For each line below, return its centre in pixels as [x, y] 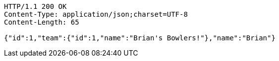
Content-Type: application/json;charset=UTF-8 [96, 14]
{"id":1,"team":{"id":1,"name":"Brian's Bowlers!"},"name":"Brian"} [140, 38]
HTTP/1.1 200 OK [35, 6]
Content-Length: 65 [42, 22]
